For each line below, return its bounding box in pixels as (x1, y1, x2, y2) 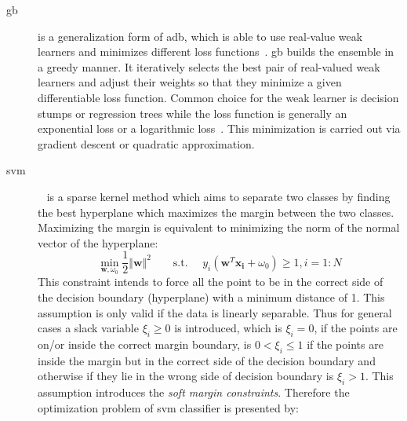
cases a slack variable (38, 320, 139, 336)
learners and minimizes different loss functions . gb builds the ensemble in (38, 43, 394, 60)
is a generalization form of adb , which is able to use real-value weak (38, 27, 363, 44)
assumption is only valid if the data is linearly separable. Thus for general (38, 304, 392, 320)
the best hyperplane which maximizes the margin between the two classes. (38, 203, 394, 220)
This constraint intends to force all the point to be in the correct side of (38, 273, 383, 290)
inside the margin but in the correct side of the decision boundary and (38, 352, 376, 368)
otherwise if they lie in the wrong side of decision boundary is (38, 368, 334, 384)
